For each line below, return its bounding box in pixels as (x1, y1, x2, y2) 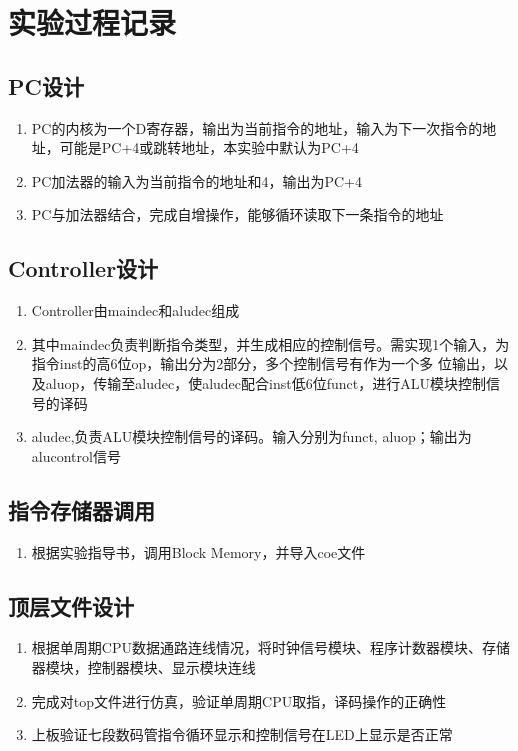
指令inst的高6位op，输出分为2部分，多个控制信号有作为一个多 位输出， (31, 353, 494, 374)
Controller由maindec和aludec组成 (31, 300, 240, 321)
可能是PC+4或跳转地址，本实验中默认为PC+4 (59, 137, 359, 158)
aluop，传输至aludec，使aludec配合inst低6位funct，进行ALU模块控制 (45, 372, 486, 393)
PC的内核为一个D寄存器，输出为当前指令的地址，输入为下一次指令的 (31, 117, 483, 138)
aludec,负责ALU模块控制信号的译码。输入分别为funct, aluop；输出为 (31, 426, 472, 447)
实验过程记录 (8, 2, 177, 43)
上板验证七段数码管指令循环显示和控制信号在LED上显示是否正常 (31, 724, 453, 745)
